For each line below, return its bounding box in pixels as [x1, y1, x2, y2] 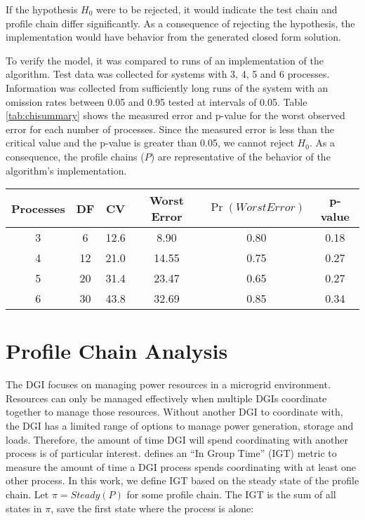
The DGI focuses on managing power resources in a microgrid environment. [6, 377, 331, 392]
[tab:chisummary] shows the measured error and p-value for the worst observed [6, 108, 345, 123]
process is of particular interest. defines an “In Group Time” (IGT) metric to [6, 446, 337, 460]
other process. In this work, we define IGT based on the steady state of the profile [6, 473, 359, 488]
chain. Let [6, 487, 49, 501]
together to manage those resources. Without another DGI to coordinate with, [6, 404, 343, 419]
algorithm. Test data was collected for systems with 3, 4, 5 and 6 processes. [6, 67, 330, 81]
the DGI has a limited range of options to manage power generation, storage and [6, 418, 354, 433]
